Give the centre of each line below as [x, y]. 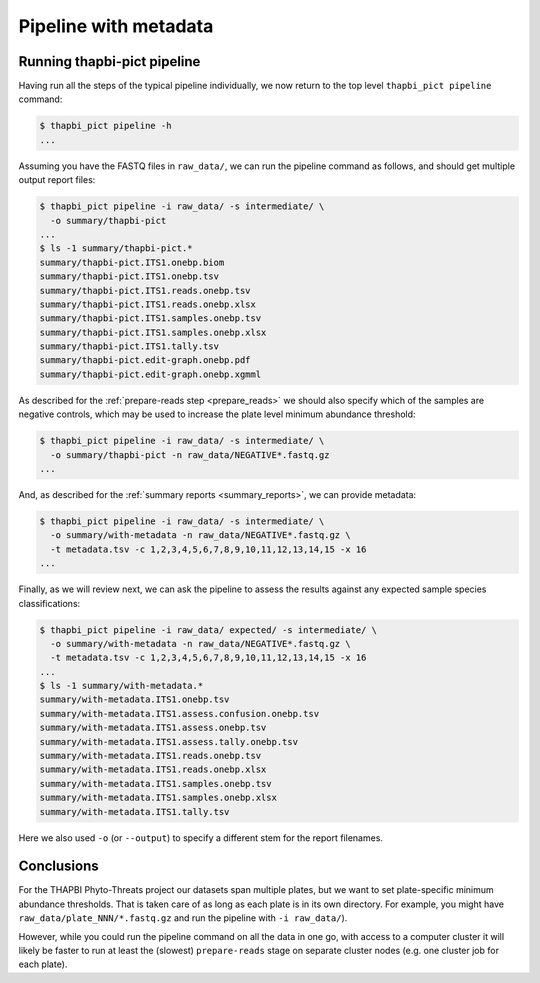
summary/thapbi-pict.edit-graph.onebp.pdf [145, 360]
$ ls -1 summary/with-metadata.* [121, 686]
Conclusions [58, 866]
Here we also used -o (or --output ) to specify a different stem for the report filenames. [201, 837]
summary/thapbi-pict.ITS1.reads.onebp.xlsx [148, 304]
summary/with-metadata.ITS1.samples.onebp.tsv [155, 783]
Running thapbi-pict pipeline [109, 61]
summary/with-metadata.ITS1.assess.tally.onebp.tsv [169, 741]
